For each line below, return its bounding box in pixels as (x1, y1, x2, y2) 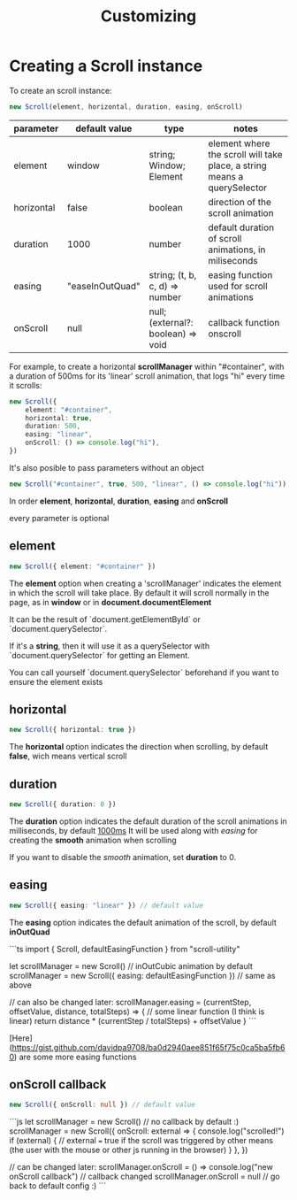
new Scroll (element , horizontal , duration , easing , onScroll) (9, 102, 243, 112)
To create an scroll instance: (9, 85, 112, 96)
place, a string (207, 159, 267, 172)
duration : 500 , (25, 422, 81, 431)
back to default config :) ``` (9, 1181, 107, 1191)
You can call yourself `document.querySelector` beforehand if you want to (9, 666, 279, 678)
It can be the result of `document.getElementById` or (9, 613, 202, 625)
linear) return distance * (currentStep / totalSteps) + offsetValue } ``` (9, 1015, 256, 1026)
